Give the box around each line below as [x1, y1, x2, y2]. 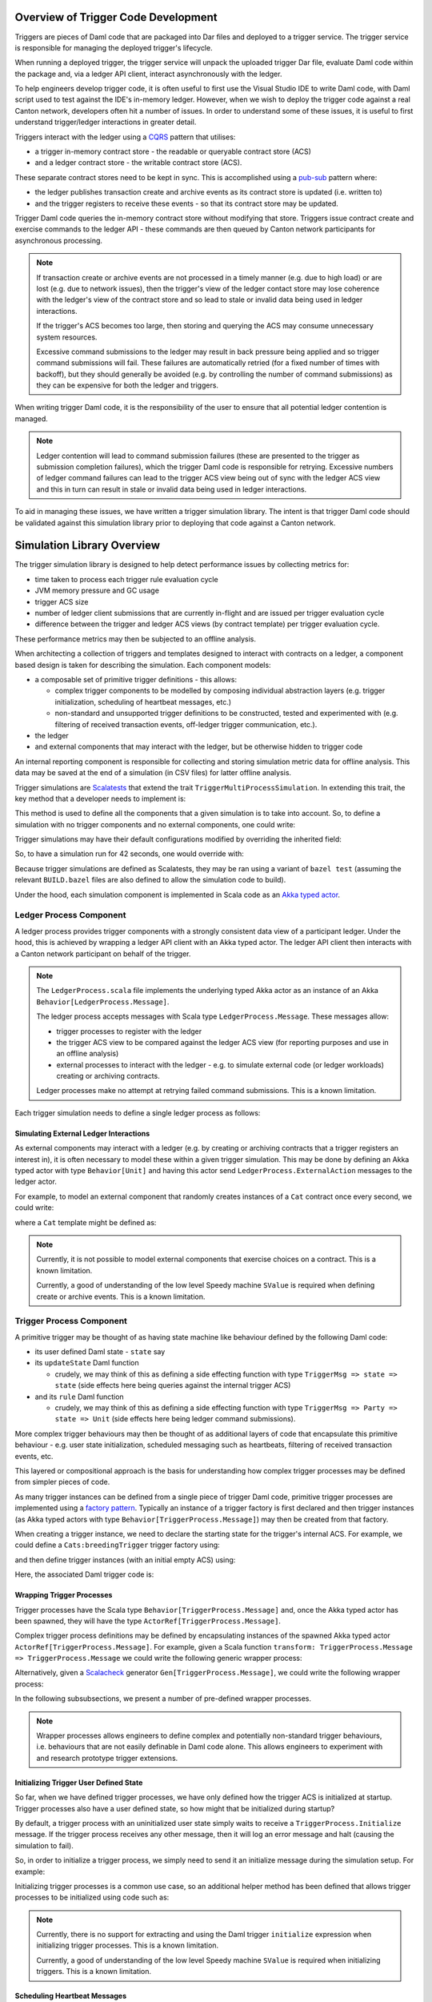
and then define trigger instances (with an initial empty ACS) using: [14, 1554, 236, 1565]
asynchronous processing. [14, 235, 103, 245]
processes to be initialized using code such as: [14, 1892, 170, 1902]
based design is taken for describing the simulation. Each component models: [14, 660, 271, 669]
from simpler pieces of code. [14, 1477, 110, 1487]
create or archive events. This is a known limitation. [36, 1292, 206, 1301]
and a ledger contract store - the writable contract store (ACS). [34, 158, 242, 167]
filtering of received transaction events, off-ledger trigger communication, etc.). [54, 719, 318, 729]
